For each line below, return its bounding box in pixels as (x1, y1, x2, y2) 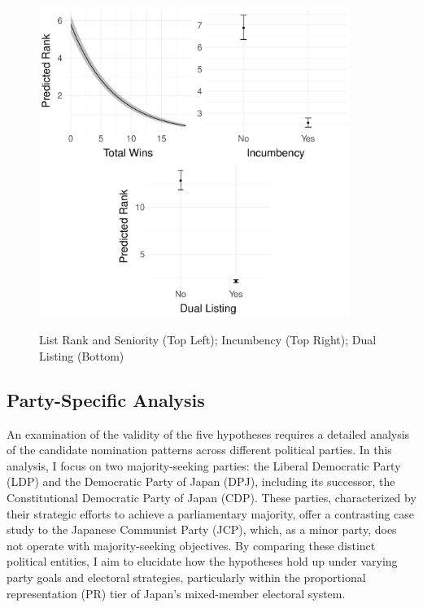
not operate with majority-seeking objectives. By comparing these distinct (7, 536, 376, 553)
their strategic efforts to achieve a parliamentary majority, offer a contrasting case (7, 505, 415, 522)
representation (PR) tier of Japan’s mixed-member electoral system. (7, 584, 346, 601)
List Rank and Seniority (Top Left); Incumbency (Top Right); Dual (39, 331, 377, 348)
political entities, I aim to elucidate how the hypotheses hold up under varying (7, 553, 398, 570)
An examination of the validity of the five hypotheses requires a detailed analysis (7, 425, 410, 442)
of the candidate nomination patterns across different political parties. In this (7, 441, 392, 458)
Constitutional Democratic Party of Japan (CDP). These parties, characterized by (7, 488, 416, 505)
